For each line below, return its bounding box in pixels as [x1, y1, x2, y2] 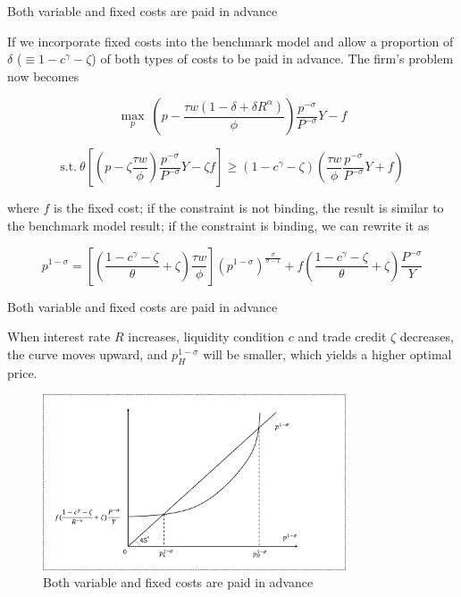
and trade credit [298, 327, 387, 346]
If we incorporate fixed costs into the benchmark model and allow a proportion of [7, 31, 454, 50]
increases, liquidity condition [128, 327, 285, 346]
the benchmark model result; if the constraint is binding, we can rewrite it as [7, 215, 430, 234]
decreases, [399, 327, 454, 346]
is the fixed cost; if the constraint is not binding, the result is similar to [54, 198, 444, 217]
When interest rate [7, 327, 111, 346]
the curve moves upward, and [7, 344, 168, 363]
